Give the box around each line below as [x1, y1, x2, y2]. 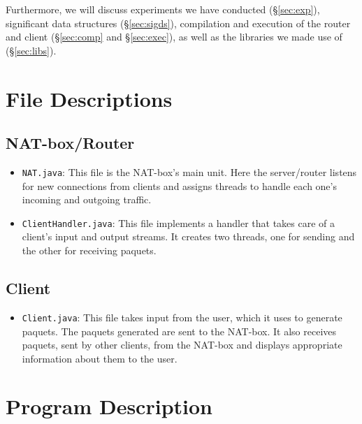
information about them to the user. [22, 351, 178, 365]
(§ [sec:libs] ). [6, 43, 57, 57]
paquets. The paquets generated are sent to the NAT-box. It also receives [22, 323, 337, 338]
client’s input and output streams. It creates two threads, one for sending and [22, 229, 355, 244]
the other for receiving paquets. [22, 243, 157, 258]
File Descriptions [6, 84, 173, 112]
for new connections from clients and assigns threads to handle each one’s [22, 178, 337, 193]
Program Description [6, 392, 212, 421]
